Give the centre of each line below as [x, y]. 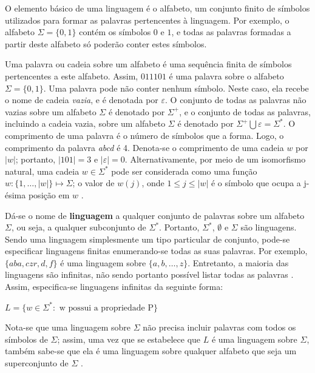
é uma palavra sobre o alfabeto [226, 76]
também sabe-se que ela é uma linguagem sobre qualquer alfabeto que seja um [151, 351]
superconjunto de [37, 363]
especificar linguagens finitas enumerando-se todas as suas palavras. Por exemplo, [156, 251]
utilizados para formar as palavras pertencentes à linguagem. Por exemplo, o [147, 20]
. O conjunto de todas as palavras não [236, 100]
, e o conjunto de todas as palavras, [245, 111]
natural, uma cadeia [42, 171]
